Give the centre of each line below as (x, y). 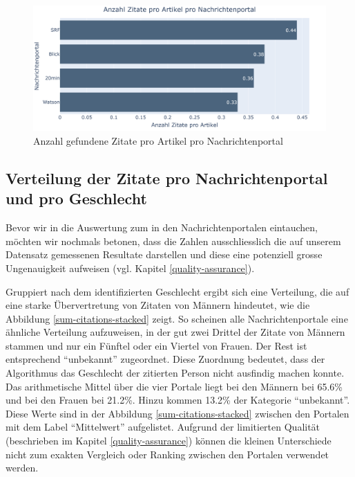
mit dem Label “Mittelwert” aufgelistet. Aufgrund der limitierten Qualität (163, 427)
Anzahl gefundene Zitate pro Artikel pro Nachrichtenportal (158, 140)
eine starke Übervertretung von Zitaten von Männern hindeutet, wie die (158, 305)
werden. (22, 468)
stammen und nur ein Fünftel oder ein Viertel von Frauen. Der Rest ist (156, 345)
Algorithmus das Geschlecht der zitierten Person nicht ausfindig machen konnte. (175, 373)
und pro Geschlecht (76, 198)
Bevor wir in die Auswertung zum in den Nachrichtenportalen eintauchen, (162, 227)
